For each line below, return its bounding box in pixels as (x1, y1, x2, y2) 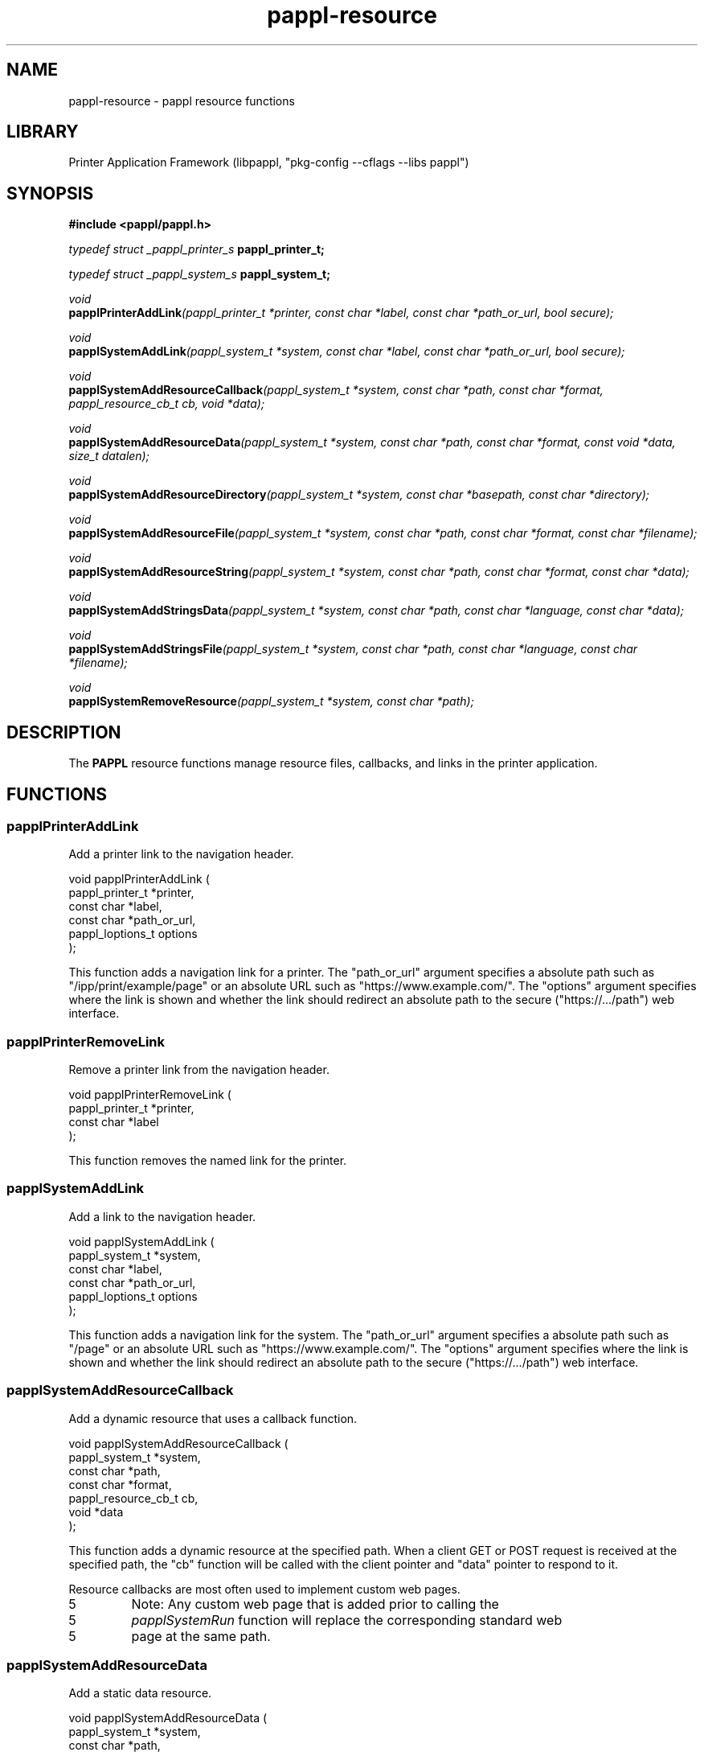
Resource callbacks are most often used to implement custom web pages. (68, 1581, 460, 1596)
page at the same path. (131, 1627, 271, 1644)
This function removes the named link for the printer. (68, 1154, 347, 1168)
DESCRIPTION (6, 722, 121, 742)
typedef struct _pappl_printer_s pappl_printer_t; (68, 242, 325, 257)
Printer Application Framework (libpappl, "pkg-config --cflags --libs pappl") (68, 155, 469, 170)
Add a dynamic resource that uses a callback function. (68, 1411, 358, 1425)
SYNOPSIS (6, 183, 94, 204)
